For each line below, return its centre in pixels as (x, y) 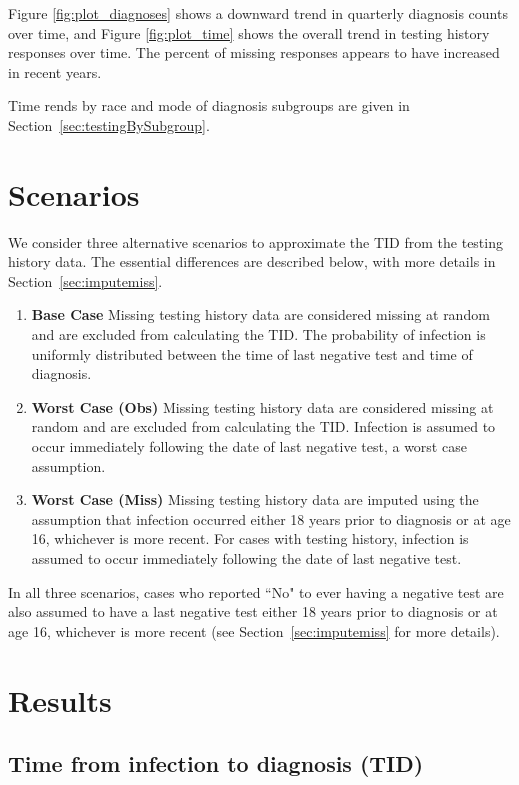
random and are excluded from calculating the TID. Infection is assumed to (263, 426)
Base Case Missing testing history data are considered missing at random (260, 314)
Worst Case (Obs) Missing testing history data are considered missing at (262, 406)
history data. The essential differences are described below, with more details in (252, 261)
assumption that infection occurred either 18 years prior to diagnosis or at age (271, 518)
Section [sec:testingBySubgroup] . (109, 124)
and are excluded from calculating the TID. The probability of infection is (258, 334)
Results (60, 699)
